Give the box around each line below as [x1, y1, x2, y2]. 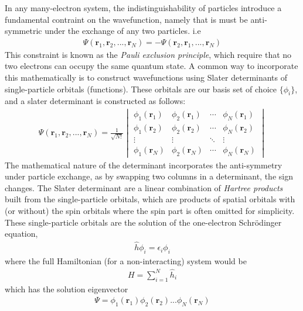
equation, [5, 227, 38, 240]
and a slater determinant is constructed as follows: [5, 95, 186, 107]
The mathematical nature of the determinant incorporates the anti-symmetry [5, 158, 282, 171]
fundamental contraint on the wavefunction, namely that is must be [5, 13, 248, 25]
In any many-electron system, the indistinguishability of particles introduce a [5, 2, 282, 13]
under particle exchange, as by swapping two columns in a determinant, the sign [5, 170, 293, 182]
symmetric [5, 25, 42, 37]
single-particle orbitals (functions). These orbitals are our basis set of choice [5, 82, 277, 95]
